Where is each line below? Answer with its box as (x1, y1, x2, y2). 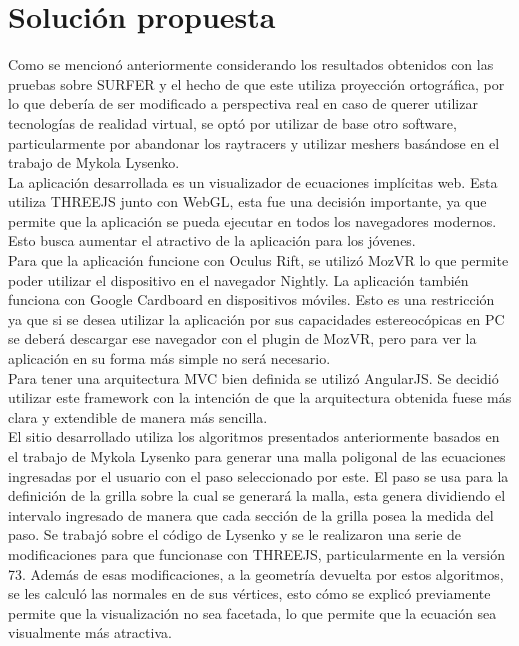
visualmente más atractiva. (8, 622, 172, 643)
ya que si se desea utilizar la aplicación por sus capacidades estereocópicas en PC (8, 308, 505, 329)
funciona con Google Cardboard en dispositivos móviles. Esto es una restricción (8, 289, 495, 310)
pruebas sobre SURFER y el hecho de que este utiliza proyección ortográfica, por (8, 73, 505, 94)
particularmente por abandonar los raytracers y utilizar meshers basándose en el (8, 132, 500, 153)
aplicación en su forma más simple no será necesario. (8, 348, 331, 369)
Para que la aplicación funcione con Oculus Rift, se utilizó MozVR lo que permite (8, 250, 509, 271)
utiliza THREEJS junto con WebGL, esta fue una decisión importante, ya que (8, 191, 487, 212)
